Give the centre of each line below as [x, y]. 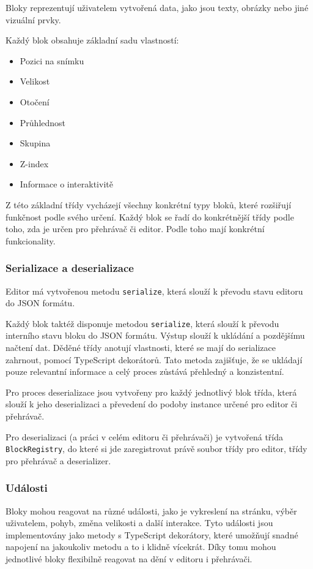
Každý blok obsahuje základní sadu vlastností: [92, 40]
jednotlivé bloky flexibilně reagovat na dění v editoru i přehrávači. [129, 559]
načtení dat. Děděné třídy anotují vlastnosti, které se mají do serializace [141, 348]
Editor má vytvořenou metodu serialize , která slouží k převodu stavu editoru [154, 291]
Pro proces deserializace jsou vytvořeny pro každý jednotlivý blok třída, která [151, 392]
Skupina [35, 143]
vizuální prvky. [33, 19]
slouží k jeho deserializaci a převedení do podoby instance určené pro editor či [152, 404]
